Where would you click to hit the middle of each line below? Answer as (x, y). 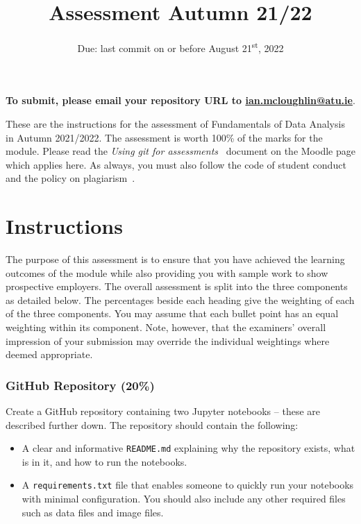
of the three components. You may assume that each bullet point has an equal (172, 313)
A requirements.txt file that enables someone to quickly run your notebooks (188, 485)
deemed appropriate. (49, 354)
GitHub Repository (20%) (80, 385)
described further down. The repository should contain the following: (152, 424)
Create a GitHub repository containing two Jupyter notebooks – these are (163, 411)
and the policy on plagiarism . (70, 178)
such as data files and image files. (93, 512)
